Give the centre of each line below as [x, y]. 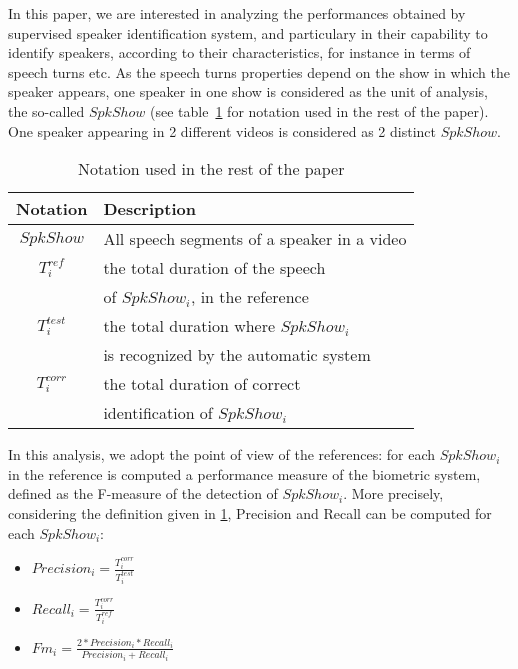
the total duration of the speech [214, 268]
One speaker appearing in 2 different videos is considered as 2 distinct [222, 130]
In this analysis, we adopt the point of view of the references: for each [222, 454]
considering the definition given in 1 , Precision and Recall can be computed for [250, 512]
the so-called [46, 110]
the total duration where [189, 326]
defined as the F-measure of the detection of [143, 493]
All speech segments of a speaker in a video [255, 239]
